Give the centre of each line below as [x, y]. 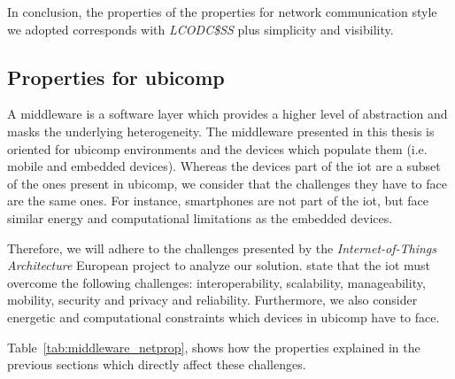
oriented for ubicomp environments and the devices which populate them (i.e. [217, 148]
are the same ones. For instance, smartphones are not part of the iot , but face [218, 201]
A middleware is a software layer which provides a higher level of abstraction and [227, 114]
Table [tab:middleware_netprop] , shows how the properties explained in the [214, 347]
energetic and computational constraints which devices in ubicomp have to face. [224, 317]
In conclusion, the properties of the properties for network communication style [222, 12]
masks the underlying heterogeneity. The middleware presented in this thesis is [221, 131]
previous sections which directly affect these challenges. [157, 364]
